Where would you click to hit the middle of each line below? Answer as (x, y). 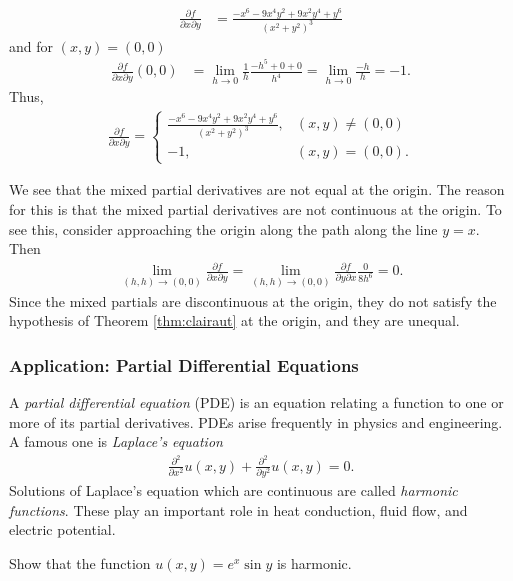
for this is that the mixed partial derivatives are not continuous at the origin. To (255, 209)
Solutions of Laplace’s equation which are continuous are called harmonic (233, 490)
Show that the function (80, 562)
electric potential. (62, 529)
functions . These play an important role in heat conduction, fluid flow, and (238, 509)
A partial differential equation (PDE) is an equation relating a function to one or (256, 401)
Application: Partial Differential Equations (184, 364)
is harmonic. (314, 562)
